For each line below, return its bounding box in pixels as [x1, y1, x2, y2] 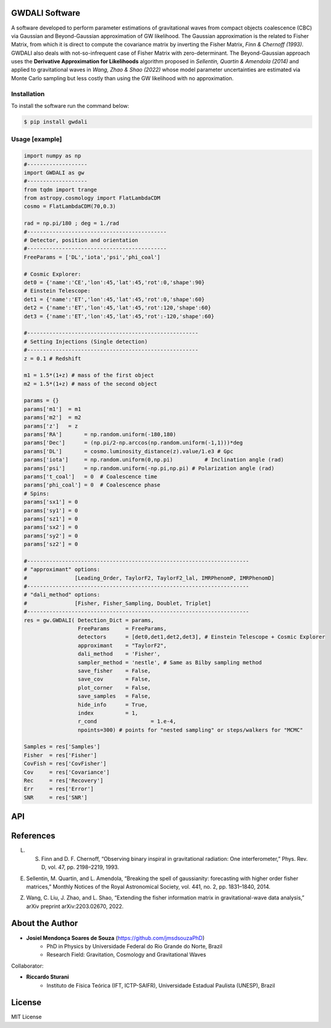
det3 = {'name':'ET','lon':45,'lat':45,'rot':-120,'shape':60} [23, 313, 215, 320]
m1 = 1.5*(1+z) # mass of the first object [23, 372, 155, 379]
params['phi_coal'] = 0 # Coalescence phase [23, 481, 161, 489]
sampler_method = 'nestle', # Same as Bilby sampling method [77, 659, 262, 666]
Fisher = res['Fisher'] [23, 752, 97, 758]
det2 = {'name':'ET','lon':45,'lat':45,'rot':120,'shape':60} [23, 305, 211, 311]
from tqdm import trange [23, 186, 97, 193]
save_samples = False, [77, 693, 151, 700]
